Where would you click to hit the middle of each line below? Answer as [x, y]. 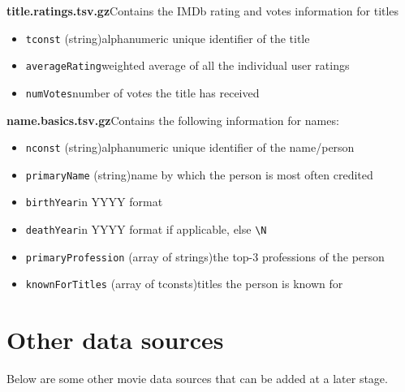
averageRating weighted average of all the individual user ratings [187, 65]
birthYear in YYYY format [94, 202]
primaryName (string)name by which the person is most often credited [199, 174]
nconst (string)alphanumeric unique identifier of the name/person [190, 147]
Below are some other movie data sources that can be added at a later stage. [197, 379]
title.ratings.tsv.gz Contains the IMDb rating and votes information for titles [203, 11]
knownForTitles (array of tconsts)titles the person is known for [184, 284]
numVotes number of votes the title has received [142, 92]
